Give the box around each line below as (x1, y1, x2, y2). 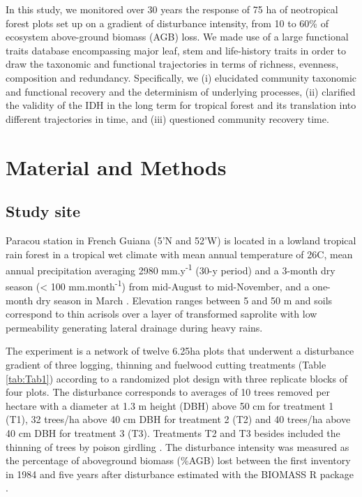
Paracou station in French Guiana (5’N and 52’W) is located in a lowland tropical (6, 232, 356, 247)
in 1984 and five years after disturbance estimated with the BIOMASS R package (6, 466, 354, 481)
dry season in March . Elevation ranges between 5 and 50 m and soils (36, 292, 333, 307)
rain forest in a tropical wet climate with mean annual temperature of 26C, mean (6, 246, 353, 261)
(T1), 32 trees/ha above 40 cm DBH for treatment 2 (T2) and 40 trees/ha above (6, 412, 351, 426)
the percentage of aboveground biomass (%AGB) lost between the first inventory (6, 453, 351, 468)
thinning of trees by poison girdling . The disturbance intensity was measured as (6, 439, 349, 454)
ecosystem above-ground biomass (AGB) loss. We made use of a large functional (6, 29, 349, 44)
